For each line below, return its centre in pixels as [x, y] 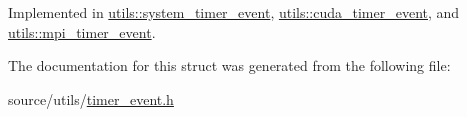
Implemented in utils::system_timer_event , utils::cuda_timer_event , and [234, 12]
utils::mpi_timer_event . [82, 31]
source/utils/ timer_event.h [91, 98]
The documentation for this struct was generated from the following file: [229, 65]
